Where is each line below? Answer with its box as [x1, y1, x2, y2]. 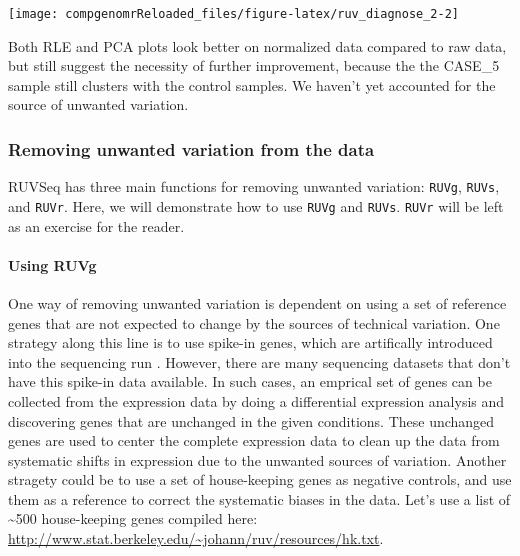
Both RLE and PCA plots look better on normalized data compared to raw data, [8, 35, 507, 56]
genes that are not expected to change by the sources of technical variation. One [8, 312, 500, 333]
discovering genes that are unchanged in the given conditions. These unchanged [8, 410, 495, 431]
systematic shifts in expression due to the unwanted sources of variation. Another [8, 449, 507, 470]
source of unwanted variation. [8, 94, 189, 115]
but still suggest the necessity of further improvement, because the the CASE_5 [8, 55, 500, 76]
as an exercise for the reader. [8, 215, 185, 236]
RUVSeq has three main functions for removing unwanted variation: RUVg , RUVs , [8, 176, 500, 197]
